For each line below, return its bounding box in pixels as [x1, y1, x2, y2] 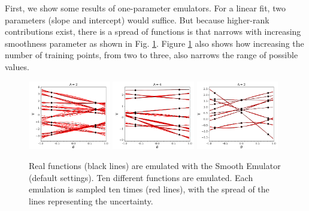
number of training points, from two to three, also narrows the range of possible [5, 49, 298, 61]
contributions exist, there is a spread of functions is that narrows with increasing [5, 25, 301, 38]
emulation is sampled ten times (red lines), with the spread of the [29, 183, 269, 195]
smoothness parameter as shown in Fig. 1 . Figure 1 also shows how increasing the [5, 37, 304, 49]
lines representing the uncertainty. [29, 194, 153, 207]
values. [5, 60, 29, 73]
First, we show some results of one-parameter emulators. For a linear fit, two [5, 2, 286, 14]
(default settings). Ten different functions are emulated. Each [29, 171, 253, 183]
